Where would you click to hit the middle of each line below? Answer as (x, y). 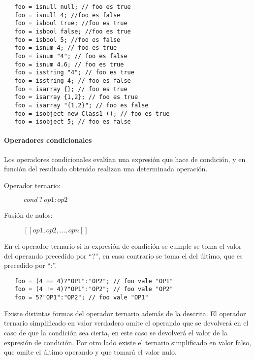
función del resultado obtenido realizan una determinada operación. (106, 169)
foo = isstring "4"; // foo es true (74, 73)
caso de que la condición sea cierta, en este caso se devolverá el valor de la (116, 332)
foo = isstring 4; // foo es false (73, 81)
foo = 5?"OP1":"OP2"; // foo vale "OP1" (81, 298)
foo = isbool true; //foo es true (71, 23)
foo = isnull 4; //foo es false (67, 15)
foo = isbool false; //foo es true (73, 31)
